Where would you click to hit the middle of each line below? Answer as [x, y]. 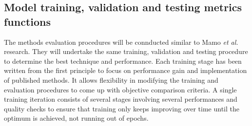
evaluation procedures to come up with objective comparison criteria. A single [120, 89]
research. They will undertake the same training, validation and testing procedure [126, 51]
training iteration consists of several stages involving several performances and [121, 99]
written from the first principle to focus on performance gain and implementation [126, 70]
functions [28, 21]
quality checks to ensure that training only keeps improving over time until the [122, 108]
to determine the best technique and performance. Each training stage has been [123, 61]
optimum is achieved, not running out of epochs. [76, 118]
